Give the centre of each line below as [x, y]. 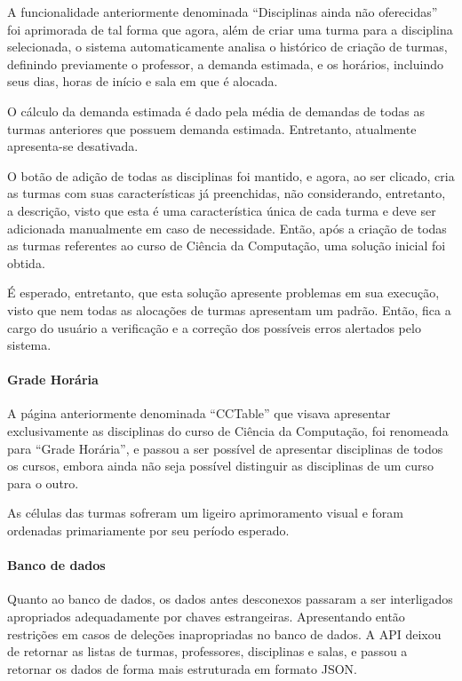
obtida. [26, 262]
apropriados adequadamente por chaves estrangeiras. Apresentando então [206, 617]
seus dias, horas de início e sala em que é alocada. [143, 81]
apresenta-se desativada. [73, 146]
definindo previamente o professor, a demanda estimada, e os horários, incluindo [225, 63]
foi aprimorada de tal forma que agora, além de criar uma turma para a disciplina [230, 29]
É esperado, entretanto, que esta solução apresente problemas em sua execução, [223, 293]
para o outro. [43, 483]
